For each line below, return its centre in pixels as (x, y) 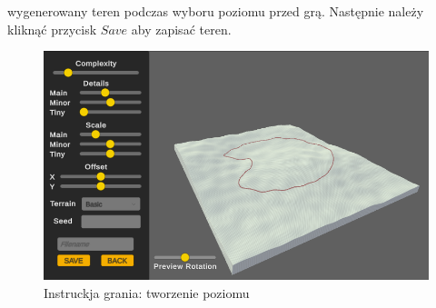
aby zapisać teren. (181, 29)
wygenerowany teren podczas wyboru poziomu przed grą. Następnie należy (216, 11)
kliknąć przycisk (52, 29)
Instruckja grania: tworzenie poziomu (147, 293)
